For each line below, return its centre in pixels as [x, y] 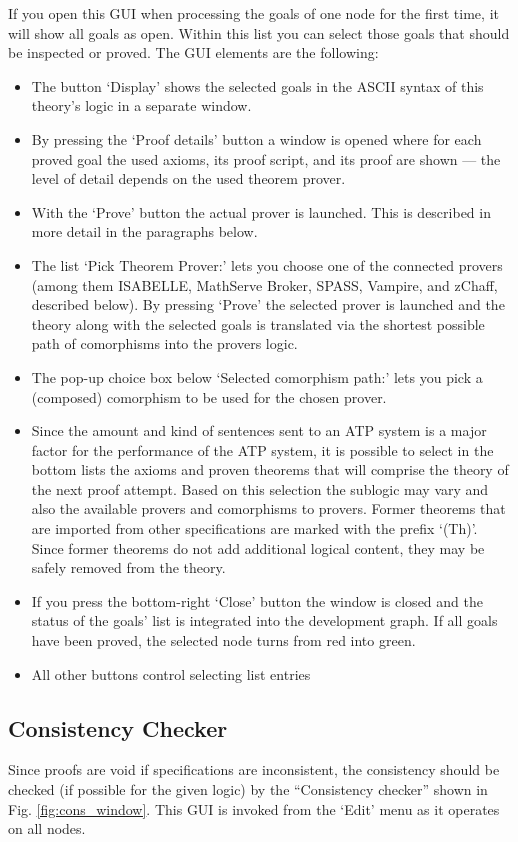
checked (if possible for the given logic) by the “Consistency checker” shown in [248, 789]
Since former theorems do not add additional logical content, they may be [258, 547]
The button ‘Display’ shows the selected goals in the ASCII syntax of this [257, 85]
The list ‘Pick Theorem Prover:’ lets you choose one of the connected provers [267, 264]
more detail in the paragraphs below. [144, 231]
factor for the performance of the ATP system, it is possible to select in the [262, 449]
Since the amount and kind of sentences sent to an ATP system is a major [259, 430]
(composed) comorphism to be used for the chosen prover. [209, 396]
